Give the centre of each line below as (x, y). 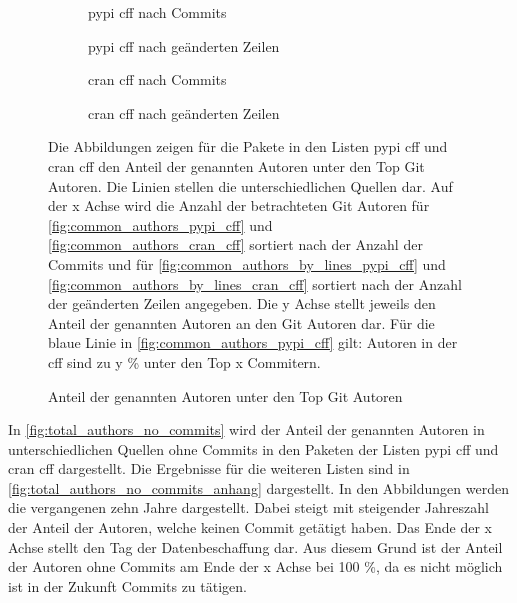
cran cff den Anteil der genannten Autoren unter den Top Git (236, 165)
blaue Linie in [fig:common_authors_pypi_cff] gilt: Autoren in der (253, 342)
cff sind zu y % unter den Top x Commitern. (184, 361)
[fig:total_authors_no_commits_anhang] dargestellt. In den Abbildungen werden (258, 487)
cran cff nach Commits (157, 79)
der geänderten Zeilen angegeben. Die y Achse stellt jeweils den (242, 303)
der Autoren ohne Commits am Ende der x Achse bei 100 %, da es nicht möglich (255, 566)
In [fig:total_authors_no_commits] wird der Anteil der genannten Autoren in (246, 429)
